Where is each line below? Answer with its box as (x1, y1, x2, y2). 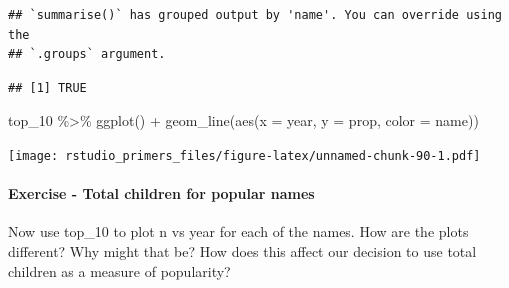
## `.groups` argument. (8, 47, 166, 62)
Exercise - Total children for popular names (8, 183, 315, 204)
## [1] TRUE (8, 80, 87, 95)
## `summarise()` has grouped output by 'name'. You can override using (8, 8, 502, 22)
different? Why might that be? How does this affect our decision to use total (8, 241, 477, 262)
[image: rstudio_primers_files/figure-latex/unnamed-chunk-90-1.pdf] (8, 148, 481, 163)
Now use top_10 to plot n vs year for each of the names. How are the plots (8, 221, 469, 242)
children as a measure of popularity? (8, 260, 231, 281)
